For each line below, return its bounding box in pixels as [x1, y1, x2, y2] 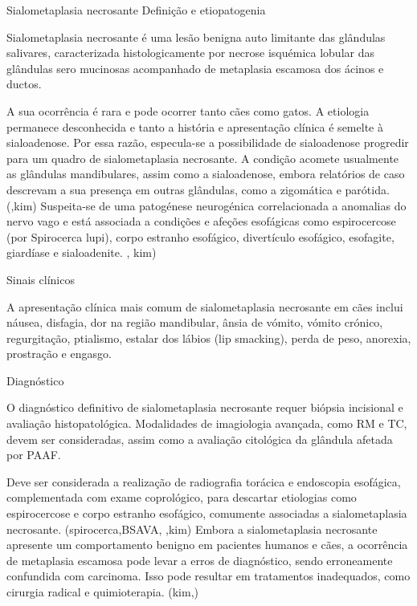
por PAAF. [6, 446, 61, 463]
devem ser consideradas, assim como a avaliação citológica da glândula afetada [6, 430, 393, 447]
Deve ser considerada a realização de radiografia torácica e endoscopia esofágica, [6, 473, 401, 490]
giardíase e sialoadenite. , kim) [6, 244, 157, 261]
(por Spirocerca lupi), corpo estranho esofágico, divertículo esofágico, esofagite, [6, 228, 395, 245]
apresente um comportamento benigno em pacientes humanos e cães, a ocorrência [6, 536, 408, 553]
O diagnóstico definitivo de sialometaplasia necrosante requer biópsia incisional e [6, 399, 403, 416]
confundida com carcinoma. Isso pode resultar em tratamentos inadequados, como [6, 567, 411, 584]
